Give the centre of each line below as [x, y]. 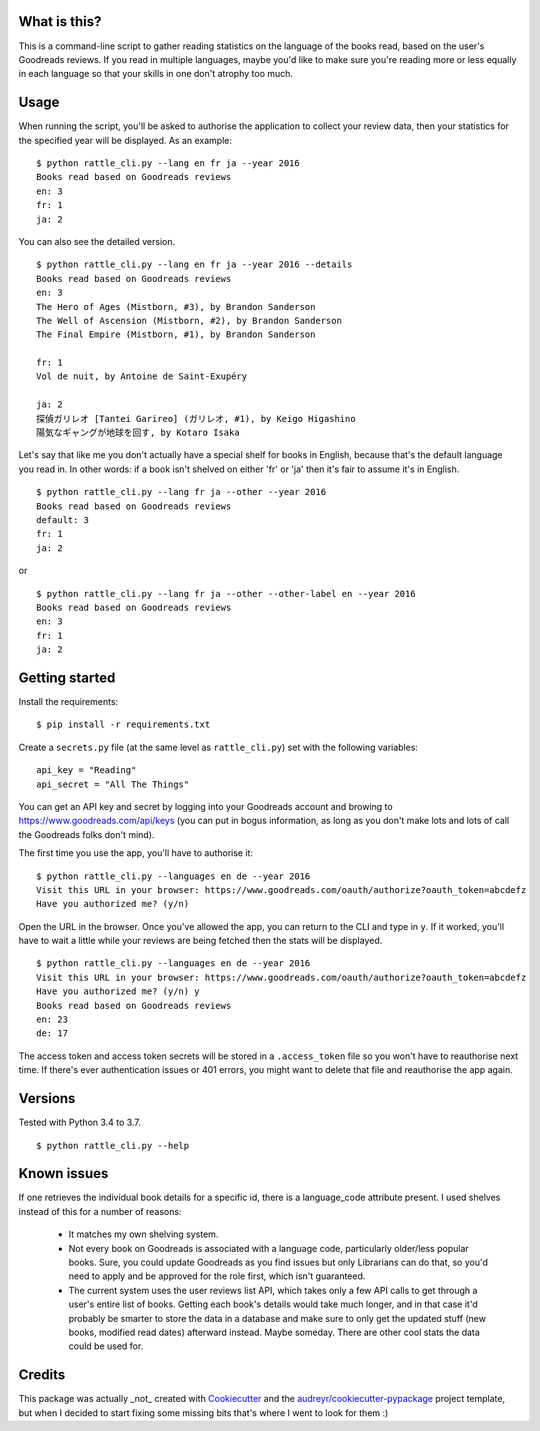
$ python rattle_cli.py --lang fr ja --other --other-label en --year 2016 [226, 593]
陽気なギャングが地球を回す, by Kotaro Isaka [138, 433]
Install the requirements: [68, 701]
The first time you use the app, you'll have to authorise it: [136, 853]
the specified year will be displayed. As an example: [125, 140]
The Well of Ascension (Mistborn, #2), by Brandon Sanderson [189, 320]
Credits [42, 1375]
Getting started [67, 677]
